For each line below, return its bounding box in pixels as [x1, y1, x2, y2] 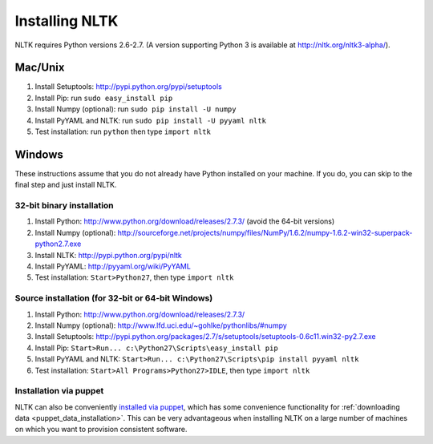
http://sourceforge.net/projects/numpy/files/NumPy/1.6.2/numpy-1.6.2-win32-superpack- [117, 228, 413, 237]
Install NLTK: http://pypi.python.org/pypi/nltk [34, 250, 182, 260]
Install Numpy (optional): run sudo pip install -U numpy [34, 104, 237, 114]
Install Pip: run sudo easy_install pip [34, 93, 173, 103]
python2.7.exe [34, 239, 82, 248]
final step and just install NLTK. [14, 180, 117, 190]
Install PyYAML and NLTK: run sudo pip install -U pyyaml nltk [34, 115, 266, 125]
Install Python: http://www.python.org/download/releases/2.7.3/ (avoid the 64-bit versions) [34, 216, 335, 226]
